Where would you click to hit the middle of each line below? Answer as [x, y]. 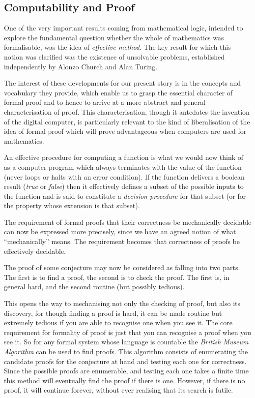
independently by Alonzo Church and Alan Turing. [81, 66]
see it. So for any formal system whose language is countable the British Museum [126, 342]
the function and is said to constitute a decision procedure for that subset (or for [125, 196]
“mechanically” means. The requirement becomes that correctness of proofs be [122, 241]
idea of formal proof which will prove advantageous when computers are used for [125, 131]
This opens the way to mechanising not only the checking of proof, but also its [122, 303]
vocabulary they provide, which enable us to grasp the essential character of [118, 92]
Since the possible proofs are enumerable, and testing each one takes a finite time [126, 371]
